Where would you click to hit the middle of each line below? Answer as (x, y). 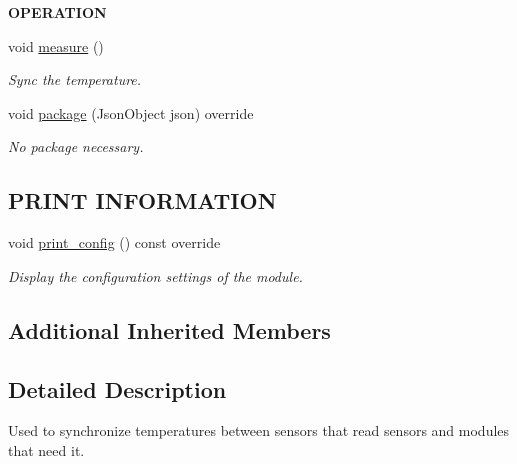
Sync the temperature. (75, 79)
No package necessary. (76, 146)
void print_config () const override (114, 242)
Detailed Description (117, 388)
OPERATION (57, 12)
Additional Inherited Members (169, 329)
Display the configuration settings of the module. (155, 275)
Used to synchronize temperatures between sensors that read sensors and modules (259, 430)
